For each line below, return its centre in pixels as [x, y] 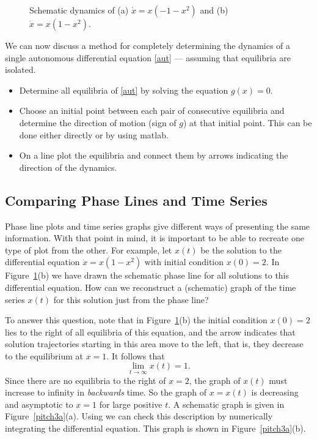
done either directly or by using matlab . [94, 134]
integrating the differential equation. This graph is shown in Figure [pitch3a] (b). [155, 428]
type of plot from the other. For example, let [89, 250]
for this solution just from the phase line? [131, 299]
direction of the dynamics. [68, 167]
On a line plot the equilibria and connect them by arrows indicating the [154, 155]
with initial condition [184, 262]
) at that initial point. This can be [247, 122]
